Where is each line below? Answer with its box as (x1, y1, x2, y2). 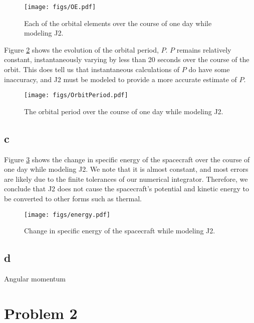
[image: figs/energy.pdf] (24, 211, 110, 218)
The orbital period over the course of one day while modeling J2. (24, 106, 223, 116)
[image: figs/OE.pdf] (24, 4, 96, 11)
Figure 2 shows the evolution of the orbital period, (4, 44, 159, 55)
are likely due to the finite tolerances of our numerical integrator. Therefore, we (4, 173, 248, 184)
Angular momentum (4, 273, 66, 284)
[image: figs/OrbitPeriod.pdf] (24, 92, 128, 99)
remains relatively (176, 44, 231, 55)
